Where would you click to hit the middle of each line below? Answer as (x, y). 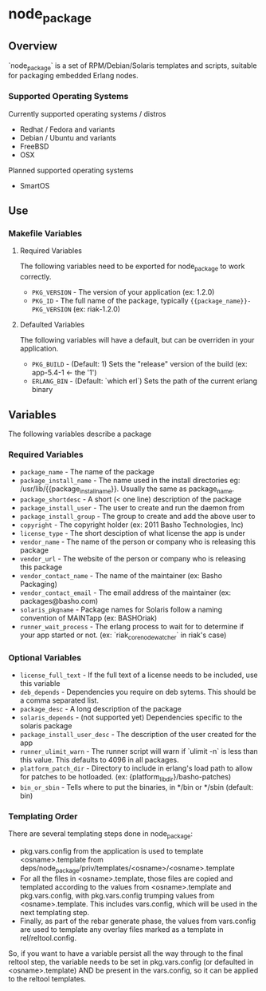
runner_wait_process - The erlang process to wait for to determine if (132, 627)
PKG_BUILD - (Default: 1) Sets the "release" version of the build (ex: (140, 364)
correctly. (35, 277)
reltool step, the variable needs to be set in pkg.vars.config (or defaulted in (131, 961)
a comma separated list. (59, 700)
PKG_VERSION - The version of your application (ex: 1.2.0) (123, 292)
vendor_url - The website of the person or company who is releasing (133, 559)
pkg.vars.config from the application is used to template (111, 851)
